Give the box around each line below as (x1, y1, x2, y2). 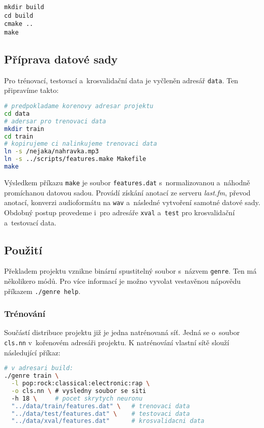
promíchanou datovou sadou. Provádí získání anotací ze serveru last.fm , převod (4, 187, 251, 197)
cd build (4, 12, 34, 19)
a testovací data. (4, 217, 56, 227)
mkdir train (4, 125, 44, 133)
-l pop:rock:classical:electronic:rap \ (11, 380, 150, 387)
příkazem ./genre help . (4, 285, 81, 296)
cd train (4, 133, 34, 140)
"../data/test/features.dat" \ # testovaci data (11, 410, 190, 417)
